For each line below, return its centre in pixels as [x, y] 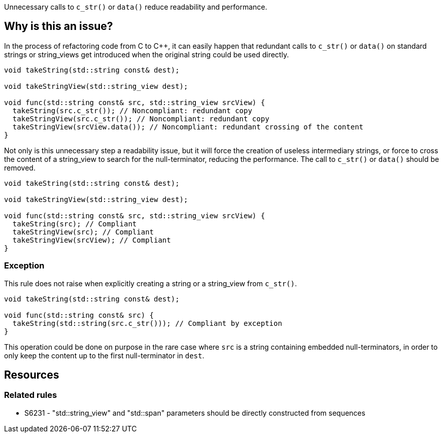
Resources [32, 375]
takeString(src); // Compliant [75, 224]
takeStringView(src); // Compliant [83, 232]
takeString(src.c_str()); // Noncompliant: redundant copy [132, 110]
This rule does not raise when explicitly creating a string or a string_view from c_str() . [150, 283]
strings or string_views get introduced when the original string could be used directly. [147, 54]
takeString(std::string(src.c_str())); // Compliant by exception [147, 323]
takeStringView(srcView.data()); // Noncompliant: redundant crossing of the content [188, 127]
